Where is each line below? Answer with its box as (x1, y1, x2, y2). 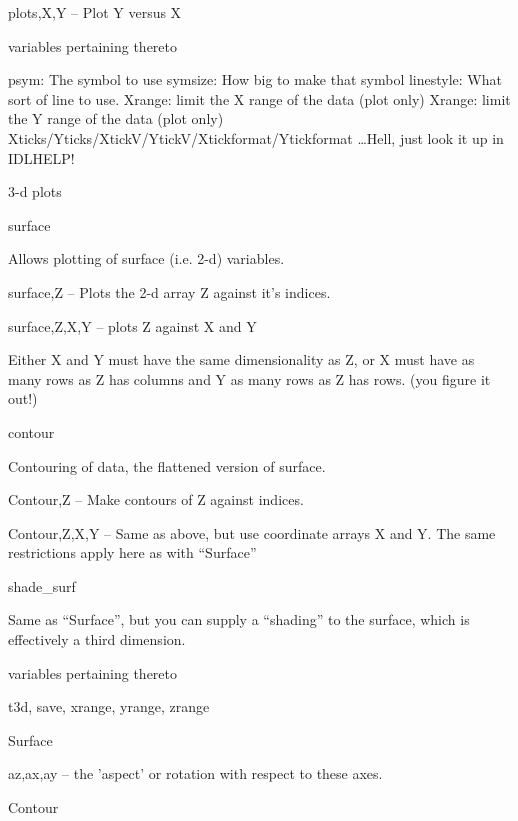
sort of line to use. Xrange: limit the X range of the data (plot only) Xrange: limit (8, 88, 511, 109)
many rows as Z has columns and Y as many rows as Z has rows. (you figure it (8, 368, 491, 389)
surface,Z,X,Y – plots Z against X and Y (8, 315, 257, 336)
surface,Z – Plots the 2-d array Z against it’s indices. (8, 281, 331, 302)
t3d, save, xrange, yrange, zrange (8, 696, 210, 717)
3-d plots (8, 181, 62, 202)
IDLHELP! (8, 147, 75, 168)
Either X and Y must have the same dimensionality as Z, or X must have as (8, 349, 475, 370)
